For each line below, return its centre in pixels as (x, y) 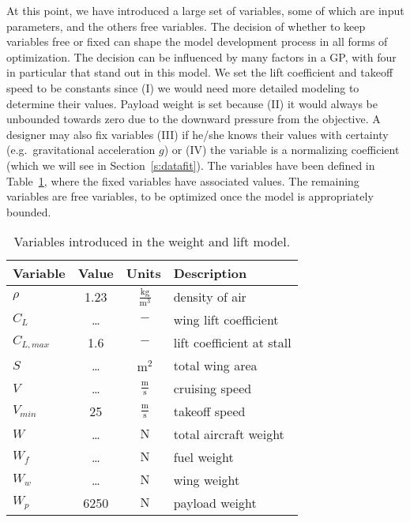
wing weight (207, 480)
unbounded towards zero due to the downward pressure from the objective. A (194, 119)
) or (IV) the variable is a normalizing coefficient (282, 150)
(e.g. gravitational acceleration (81, 150)
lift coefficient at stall (232, 343)
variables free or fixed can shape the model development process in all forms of (197, 41)
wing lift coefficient (226, 320)
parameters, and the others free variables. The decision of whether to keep (186, 26)
